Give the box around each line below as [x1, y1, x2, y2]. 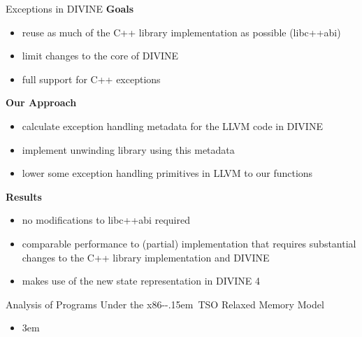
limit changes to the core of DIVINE [22, 48, 179, 63]
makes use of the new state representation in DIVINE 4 [22, 273, 261, 288]
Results [6, 189, 42, 203]
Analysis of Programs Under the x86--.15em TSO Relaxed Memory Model [6, 296, 324, 311]
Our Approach [6, 95, 77, 110]
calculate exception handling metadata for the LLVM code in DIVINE [22, 118, 323, 133]
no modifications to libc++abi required [22, 213, 190, 227]
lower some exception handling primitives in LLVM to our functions [22, 166, 313, 180]
